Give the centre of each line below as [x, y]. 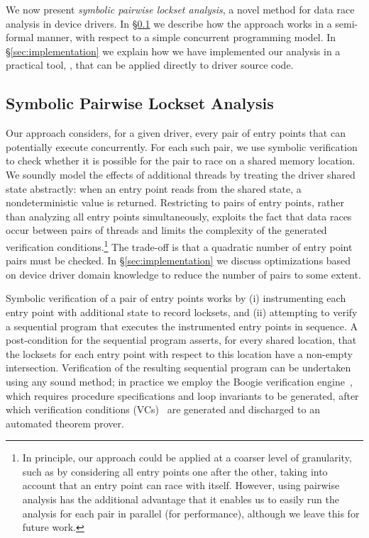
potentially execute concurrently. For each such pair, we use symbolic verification [182, 146]
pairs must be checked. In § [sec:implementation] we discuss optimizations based [178, 260]
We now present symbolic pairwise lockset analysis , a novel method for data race [180, 9]
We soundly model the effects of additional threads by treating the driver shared [181, 174]
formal [20, 37]
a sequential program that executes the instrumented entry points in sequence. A [182, 326]
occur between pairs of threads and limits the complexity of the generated [166, 230]
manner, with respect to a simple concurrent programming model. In [186, 37]
